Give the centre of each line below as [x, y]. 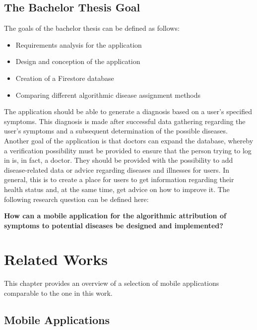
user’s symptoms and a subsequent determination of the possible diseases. [116, 131]
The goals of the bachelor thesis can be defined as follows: [92, 28]
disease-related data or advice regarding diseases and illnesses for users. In [117, 169]
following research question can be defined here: [76, 199]
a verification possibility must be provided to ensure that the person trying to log [128, 150]
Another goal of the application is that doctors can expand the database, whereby [129, 140]
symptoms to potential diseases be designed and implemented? [114, 225]
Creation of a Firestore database [65, 78]
